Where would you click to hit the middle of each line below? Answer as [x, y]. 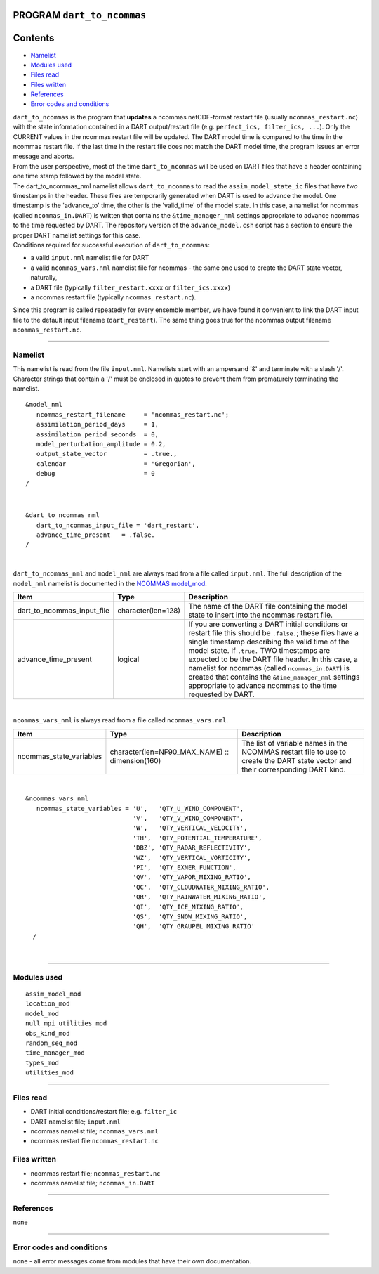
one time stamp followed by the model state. [77, 176]
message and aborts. [44, 156]
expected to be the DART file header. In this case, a [273, 659]
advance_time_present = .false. [96, 535]
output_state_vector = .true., [107, 454]
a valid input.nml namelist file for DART [90, 258]
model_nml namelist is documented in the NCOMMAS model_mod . [110, 583]
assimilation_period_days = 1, [98, 424]
